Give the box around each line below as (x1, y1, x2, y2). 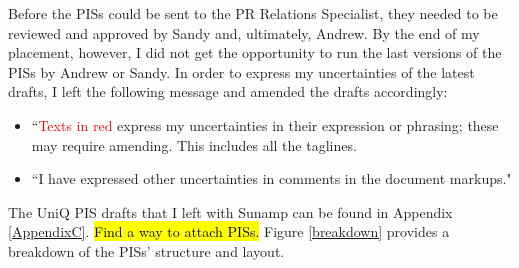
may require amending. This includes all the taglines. (31, 134, 357, 155)
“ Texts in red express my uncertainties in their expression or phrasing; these (31, 114, 499, 135)
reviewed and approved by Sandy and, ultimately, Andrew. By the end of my (8, 22, 480, 43)
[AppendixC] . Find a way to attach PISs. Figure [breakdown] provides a (8, 221, 450, 242)
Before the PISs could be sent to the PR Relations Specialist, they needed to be (8, 3, 498, 23)
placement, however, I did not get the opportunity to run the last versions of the (8, 42, 502, 63)
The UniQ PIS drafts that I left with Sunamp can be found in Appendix (8, 201, 453, 222)
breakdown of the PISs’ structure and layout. (8, 240, 285, 261)
